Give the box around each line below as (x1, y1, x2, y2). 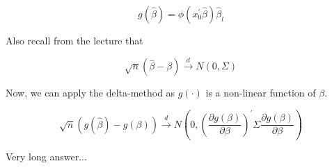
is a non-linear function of (205, 85, 316, 100)
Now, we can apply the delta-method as (6, 85, 175, 100)
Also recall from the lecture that (6, 33, 143, 47)
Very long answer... (6, 149, 87, 164)
